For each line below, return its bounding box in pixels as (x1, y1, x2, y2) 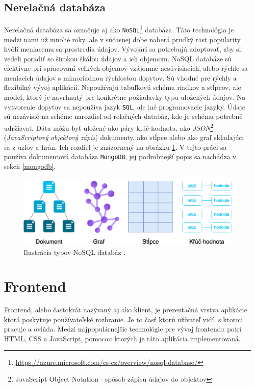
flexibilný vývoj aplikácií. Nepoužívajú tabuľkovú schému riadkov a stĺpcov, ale (4, 82, 241, 92)
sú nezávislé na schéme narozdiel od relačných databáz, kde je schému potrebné (4, 111, 243, 121)
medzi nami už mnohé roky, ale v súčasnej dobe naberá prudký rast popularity (4, 34, 241, 44)
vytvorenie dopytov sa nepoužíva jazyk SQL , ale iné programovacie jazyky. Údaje (4, 101, 245, 111)
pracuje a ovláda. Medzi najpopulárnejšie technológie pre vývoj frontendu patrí (4, 324, 242, 334)
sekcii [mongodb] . (4, 161, 56, 171)
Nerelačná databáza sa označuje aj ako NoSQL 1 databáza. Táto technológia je (4, 23, 234, 34)
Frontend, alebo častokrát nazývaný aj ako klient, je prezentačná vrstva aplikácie (4, 304, 247, 314)
